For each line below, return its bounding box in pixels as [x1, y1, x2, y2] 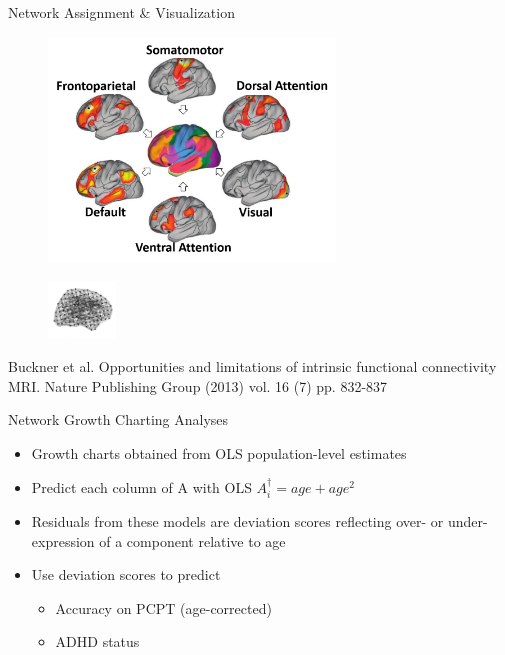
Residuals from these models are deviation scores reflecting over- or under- [31, 511, 488, 532]
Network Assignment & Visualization [8, 2, 235, 22]
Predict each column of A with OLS [31, 476, 252, 497]
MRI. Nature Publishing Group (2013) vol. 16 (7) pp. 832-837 [8, 375, 388, 396]
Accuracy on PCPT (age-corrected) [55, 597, 272, 618]
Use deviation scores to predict [31, 564, 221, 585]
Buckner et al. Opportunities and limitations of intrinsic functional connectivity [8, 356, 497, 377]
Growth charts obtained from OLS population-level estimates [31, 443, 407, 464]
